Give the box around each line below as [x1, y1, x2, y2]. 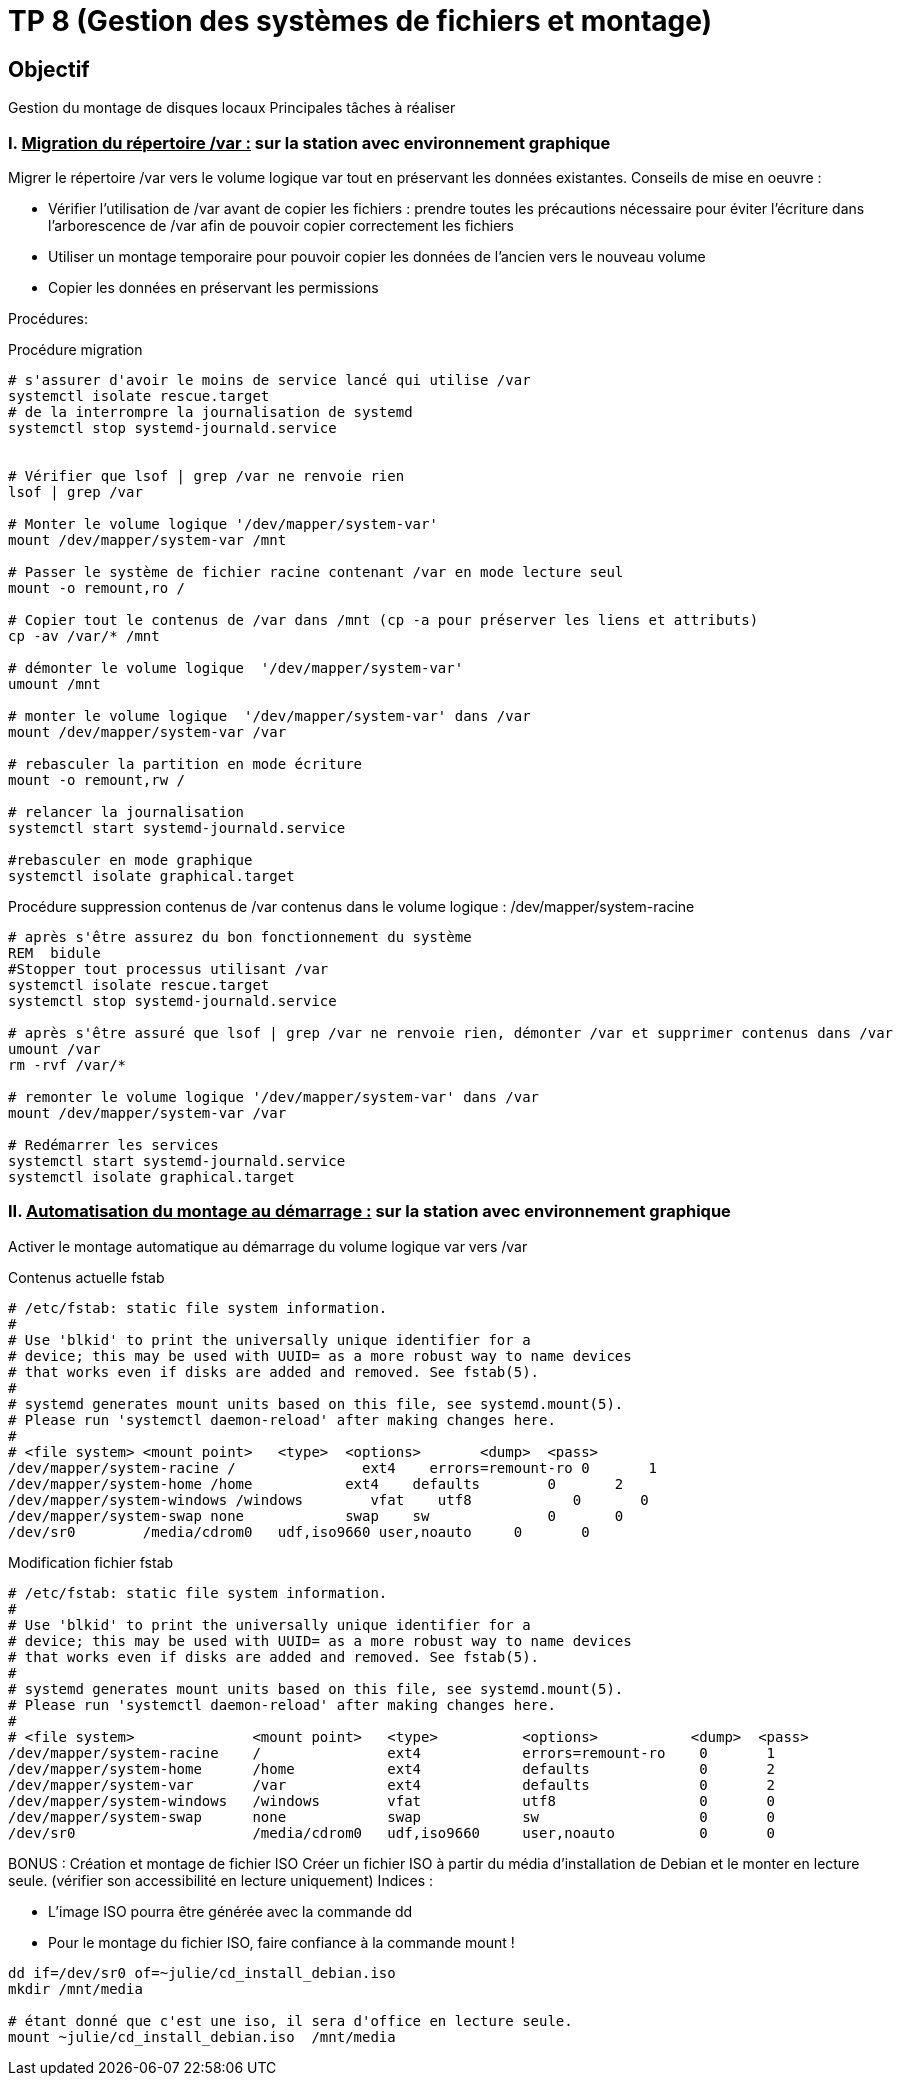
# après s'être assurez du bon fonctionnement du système [8, 928, 472, 945]
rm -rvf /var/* [8, 1056, 127, 1073]
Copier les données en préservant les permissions [48, 278, 379, 296]
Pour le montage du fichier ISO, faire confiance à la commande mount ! [48, 1933, 515, 1951]
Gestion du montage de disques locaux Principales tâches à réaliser [8, 99, 456, 117]
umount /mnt [8, 675, 101, 692]
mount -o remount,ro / [8, 579, 186, 596]
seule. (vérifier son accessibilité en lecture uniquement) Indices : [8, 1871, 434, 1889]
